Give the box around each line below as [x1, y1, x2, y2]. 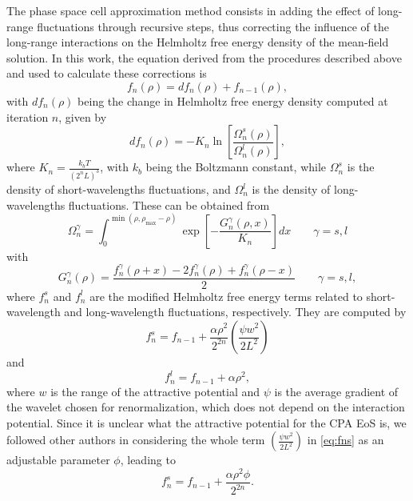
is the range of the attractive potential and [50, 383, 260, 399]
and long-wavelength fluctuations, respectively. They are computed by [64, 303, 407, 320]
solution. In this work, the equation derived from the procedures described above [6, 49, 402, 66]
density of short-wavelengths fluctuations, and [6, 181, 231, 198]
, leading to [120, 451, 176, 468]
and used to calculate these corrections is [6, 65, 207, 82]
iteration [6, 108, 49, 125]
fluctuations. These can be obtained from [68, 196, 270, 213]
